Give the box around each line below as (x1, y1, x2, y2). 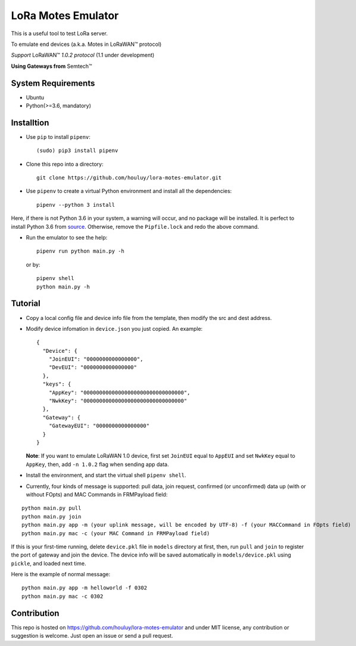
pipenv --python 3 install (36, 201, 115, 208)
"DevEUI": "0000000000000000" (48, 364, 137, 371)
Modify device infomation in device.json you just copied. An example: (26, 325, 203, 332)
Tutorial (11, 299, 41, 309)
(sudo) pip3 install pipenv (36, 147, 118, 154)
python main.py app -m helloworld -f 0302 (21, 585, 148, 591)
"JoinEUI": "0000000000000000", (48, 356, 143, 363)
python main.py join (21, 513, 82, 520)
